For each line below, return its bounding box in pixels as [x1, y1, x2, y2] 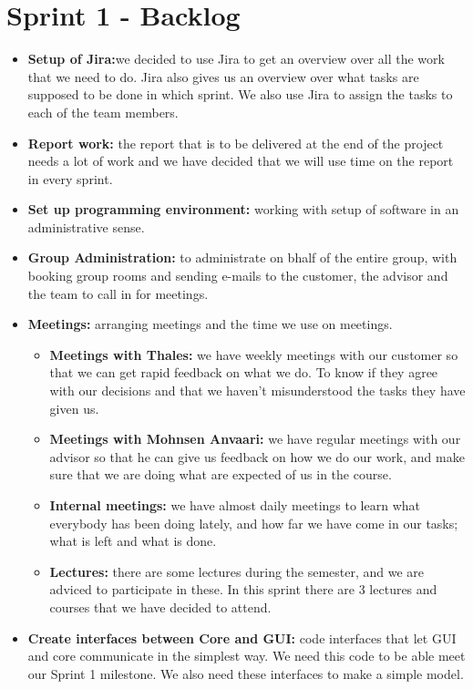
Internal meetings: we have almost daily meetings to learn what [49, 496, 420, 514]
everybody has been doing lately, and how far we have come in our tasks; [49, 513, 458, 532]
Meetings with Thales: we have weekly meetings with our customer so [49, 344, 458, 364]
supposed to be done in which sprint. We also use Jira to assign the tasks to [27, 85, 453, 104]
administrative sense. [27, 217, 145, 236]
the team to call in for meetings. [27, 283, 209, 303]
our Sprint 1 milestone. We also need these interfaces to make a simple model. [27, 663, 464, 683]
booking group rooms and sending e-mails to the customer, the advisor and [27, 266, 448, 285]
